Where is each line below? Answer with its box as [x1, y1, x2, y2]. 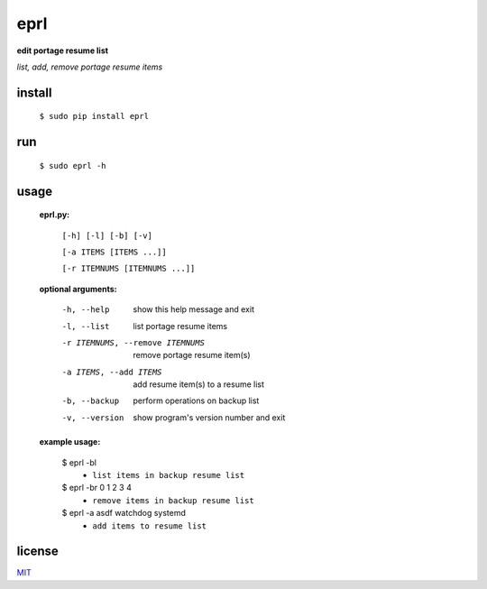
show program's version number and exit [133, 411, 286, 423]
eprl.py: [39, 209, 70, 220]
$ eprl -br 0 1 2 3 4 [61, 483, 133, 493]
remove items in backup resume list [92, 495, 254, 505]
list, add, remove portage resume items [16, 61, 163, 72]
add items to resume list [92, 520, 207, 531]
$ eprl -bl [61, 456, 96, 468]
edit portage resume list [16, 45, 108, 56]
